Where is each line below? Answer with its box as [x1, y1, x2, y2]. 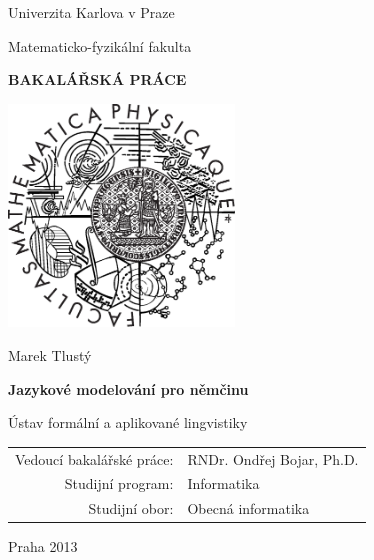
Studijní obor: [88, 498, 174, 519]
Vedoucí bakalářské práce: [15, 448, 174, 469]
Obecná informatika [187, 498, 310, 519]
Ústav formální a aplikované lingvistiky [8, 412, 248, 433]
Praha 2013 [8, 536, 78, 557]
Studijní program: [64, 473, 174, 494]
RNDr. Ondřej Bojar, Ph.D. [187, 448, 359, 469]
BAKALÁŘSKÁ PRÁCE [8, 69, 187, 90]
